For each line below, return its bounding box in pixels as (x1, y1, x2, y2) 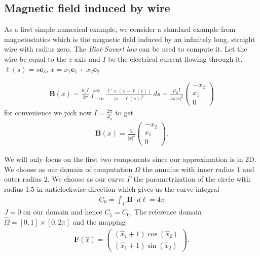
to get (115, 107, 134, 118)
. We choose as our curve (47, 174, 125, 184)
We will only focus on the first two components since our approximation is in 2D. (4, 154, 256, 164)
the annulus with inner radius (142, 163, 235, 174)
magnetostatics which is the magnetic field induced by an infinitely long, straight (4, 33, 255, 44)
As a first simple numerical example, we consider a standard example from (4, 24, 236, 34)
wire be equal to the (4, 53, 66, 64)
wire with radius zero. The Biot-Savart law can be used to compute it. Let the (4, 44, 247, 54)
